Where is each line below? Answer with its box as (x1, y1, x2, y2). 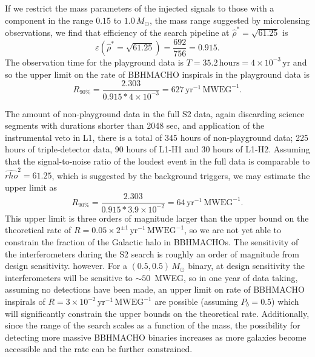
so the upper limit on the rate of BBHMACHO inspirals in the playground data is (5, 67, 310, 80)
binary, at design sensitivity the (188, 259, 305, 272)
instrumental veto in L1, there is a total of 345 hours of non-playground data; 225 (5, 131, 309, 143)
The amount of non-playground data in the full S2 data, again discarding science (5, 107, 305, 120)
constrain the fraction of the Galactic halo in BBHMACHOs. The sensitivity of (5, 236, 299, 248)
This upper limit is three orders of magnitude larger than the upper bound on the (5, 211, 309, 224)
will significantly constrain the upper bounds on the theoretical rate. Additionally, (5, 307, 310, 319)
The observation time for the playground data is (5, 55, 184, 68)
